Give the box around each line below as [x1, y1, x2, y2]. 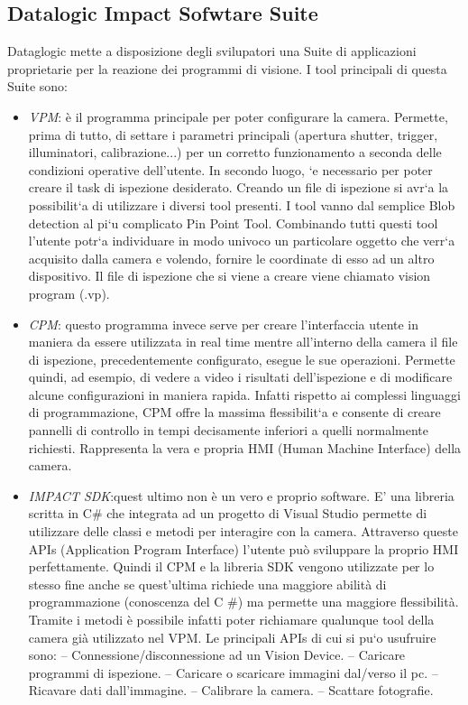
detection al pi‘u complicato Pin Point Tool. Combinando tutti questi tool [28, 213, 438, 232]
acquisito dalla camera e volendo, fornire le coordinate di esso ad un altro [28, 248, 435, 267]
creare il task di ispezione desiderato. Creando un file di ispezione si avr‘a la [28, 178, 449, 197]
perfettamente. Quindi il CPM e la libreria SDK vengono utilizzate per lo [28, 557, 435, 576]
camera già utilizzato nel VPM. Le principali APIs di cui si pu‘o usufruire [28, 627, 436, 646]
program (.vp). [28, 283, 110, 302]
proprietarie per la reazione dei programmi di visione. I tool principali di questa [7, 59, 447, 78]
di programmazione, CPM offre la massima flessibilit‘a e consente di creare [28, 403, 441, 422]
